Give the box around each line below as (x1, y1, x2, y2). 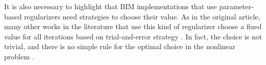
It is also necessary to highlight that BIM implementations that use (4, 1, 217, 11)
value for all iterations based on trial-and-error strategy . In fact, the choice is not (4, 31, 262, 41)
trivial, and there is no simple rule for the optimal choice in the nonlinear (4, 41, 236, 52)
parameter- (219, 1, 254, 11)
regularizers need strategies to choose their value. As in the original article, (24, 11, 260, 21)
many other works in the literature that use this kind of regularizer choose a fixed (4, 21, 262, 32)
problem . (4, 51, 34, 61)
